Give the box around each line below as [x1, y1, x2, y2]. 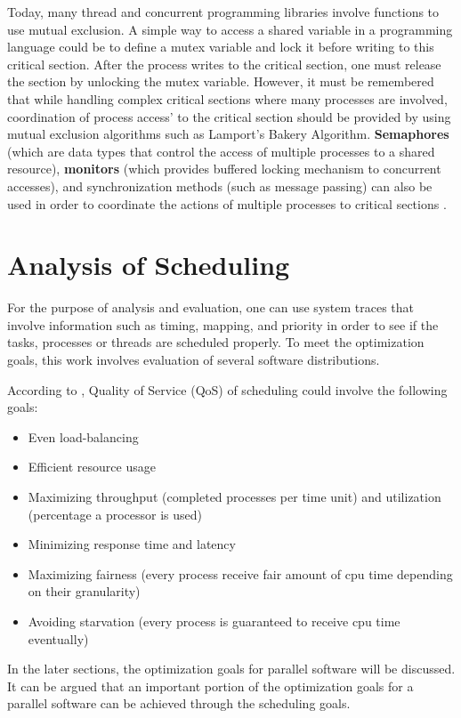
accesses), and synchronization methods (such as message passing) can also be [7, 176, 433, 195]
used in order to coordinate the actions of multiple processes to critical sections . [7, 194, 447, 213]
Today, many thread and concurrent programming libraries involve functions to [7, 3, 440, 20]
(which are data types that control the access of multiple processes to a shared [7, 141, 435, 160]
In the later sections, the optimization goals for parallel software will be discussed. [7, 659, 456, 678]
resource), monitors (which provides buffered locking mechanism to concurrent [7, 159, 441, 178]
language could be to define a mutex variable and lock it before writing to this [7, 37, 434, 56]
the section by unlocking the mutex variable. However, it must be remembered [7, 72, 434, 91]
